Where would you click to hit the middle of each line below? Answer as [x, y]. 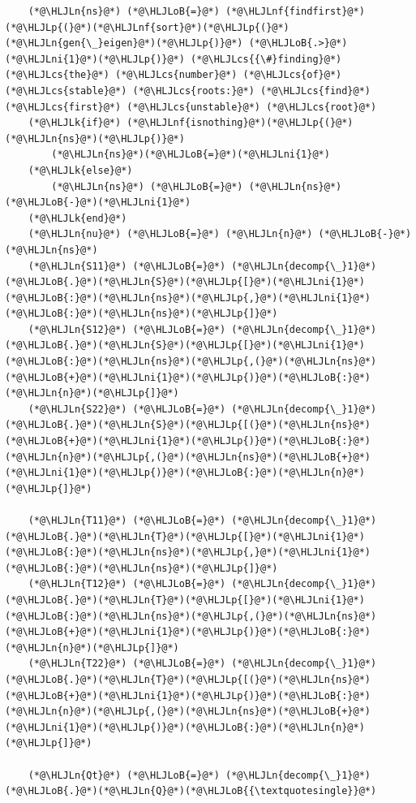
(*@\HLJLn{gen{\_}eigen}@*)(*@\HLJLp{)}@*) [124, 43]
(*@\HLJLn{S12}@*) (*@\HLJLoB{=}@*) [127, 329]
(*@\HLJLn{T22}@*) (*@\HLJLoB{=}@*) [127, 664]
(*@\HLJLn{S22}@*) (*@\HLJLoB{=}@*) [127, 409]
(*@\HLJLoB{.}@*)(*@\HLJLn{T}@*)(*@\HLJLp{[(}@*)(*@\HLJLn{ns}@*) [188, 679]
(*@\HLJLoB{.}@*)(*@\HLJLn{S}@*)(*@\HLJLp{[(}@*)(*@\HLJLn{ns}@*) [188, 425]
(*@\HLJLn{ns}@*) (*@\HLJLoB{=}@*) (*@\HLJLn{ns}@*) [197, 186]
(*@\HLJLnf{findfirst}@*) [295, 11]
